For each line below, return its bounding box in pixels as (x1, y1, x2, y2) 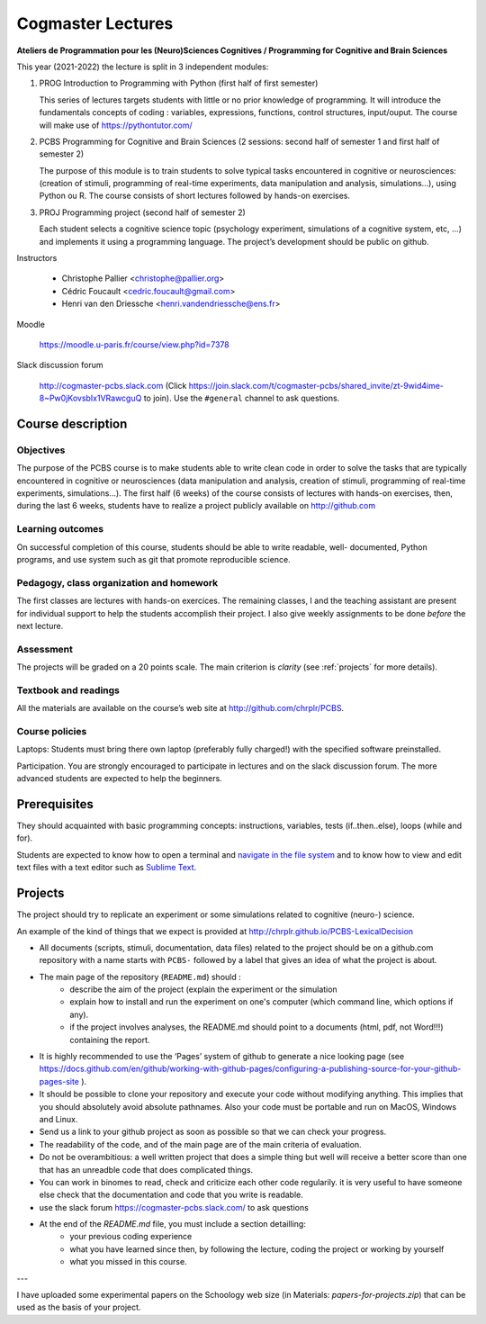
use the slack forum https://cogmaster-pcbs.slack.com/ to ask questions (39, 1202, 310, 1212)
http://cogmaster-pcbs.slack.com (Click (39, 380, 187, 391)
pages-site (39, 1076, 80, 1086)
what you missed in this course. (69, 1256, 188, 1267)
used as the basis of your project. (16, 1301, 141, 1313)
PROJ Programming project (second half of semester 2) (39, 207, 247, 218)
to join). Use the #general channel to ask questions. (143, 392, 340, 404)
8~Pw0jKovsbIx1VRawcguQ (39, 392, 142, 404)
